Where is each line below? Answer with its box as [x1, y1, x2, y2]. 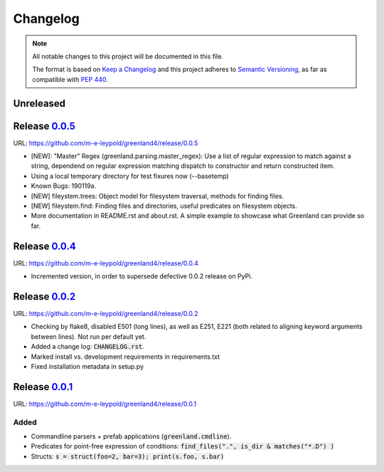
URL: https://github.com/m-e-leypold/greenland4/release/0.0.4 [13, 258, 199, 267]
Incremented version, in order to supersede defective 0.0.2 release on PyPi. [31, 272, 252, 280]
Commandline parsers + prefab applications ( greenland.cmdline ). [31, 431, 232, 441]
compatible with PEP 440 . [32, 75, 108, 83]
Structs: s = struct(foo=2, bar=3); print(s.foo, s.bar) [31, 452, 225, 461]
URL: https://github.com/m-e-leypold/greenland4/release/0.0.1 [13, 399, 197, 408]
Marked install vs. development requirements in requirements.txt [31, 352, 220, 361]
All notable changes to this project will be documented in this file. [32, 52, 224, 61]
